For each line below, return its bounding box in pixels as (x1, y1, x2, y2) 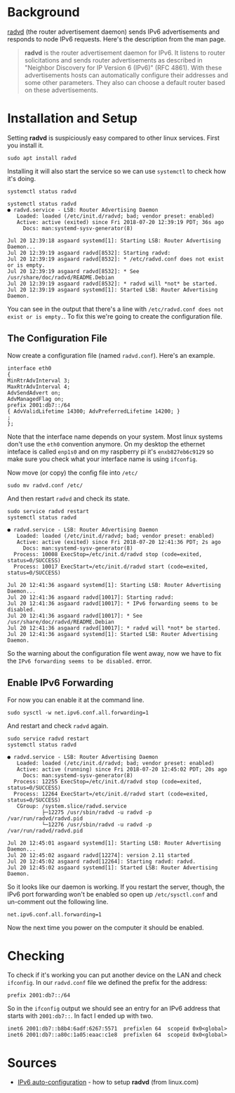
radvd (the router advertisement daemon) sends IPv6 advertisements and (7, 27, 220, 36)
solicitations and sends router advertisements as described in (24, 55, 203, 64)
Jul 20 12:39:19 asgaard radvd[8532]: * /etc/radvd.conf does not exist (7, 256, 224, 263)
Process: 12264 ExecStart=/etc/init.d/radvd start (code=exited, (13, 790, 209, 797)
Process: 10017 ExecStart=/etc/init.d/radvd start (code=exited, (13, 563, 209, 570)
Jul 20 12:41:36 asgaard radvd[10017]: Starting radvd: (7, 594, 174, 601)
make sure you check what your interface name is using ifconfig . (7, 454, 198, 463)
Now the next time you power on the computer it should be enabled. (7, 923, 205, 932)
